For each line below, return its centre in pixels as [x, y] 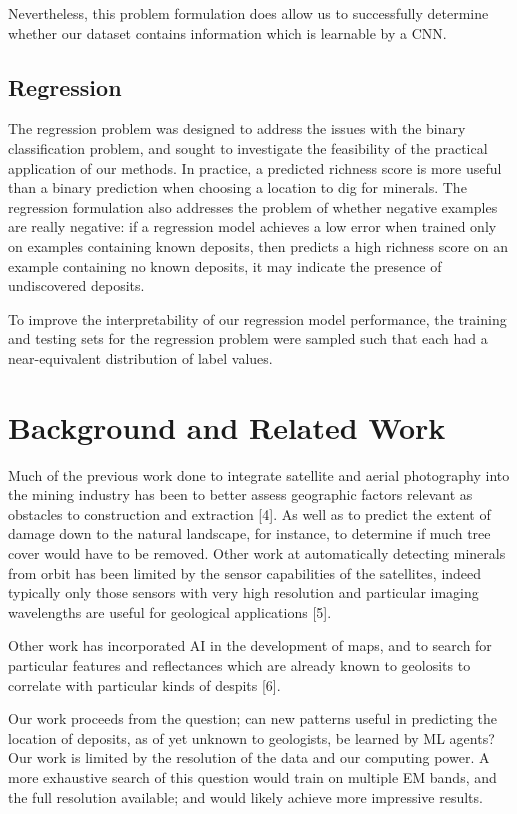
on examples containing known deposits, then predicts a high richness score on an [258, 245]
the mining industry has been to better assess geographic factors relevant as [240, 494]
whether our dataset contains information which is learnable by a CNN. [227, 32]
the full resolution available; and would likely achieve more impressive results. [245, 796]
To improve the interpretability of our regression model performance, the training [257, 318]
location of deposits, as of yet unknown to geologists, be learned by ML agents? [251, 737]
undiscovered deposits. [76, 285]
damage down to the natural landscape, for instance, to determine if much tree [249, 533]
